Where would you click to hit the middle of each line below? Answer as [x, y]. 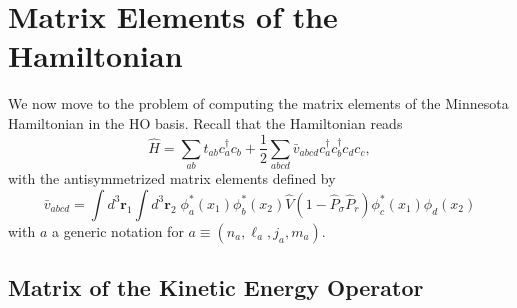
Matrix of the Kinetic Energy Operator [216, 287]
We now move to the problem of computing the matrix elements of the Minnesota [258, 103]
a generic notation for [117, 230]
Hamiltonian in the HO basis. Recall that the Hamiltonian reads [205, 122]
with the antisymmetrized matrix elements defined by [172, 178]
